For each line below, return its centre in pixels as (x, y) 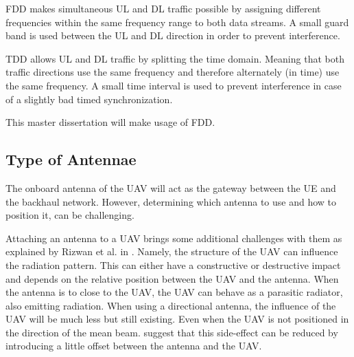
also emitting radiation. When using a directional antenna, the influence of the (171, 305)
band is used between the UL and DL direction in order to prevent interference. (173, 35)
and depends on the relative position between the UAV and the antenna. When (172, 278)
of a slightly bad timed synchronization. (89, 99)
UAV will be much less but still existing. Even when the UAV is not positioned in (177, 319)
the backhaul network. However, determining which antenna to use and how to (171, 201)
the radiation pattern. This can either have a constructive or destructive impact (173, 264)
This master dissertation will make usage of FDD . (110, 122)
